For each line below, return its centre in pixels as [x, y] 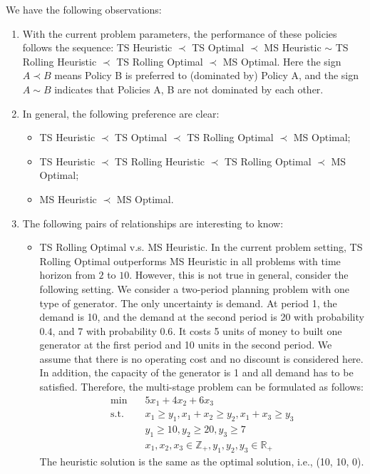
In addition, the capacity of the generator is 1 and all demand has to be [196, 372]
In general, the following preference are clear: [121, 113]
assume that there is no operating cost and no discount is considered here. [201, 358]
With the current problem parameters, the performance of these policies [180, 33]
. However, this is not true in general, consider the [239, 275]
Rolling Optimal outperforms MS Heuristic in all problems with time [190, 261]
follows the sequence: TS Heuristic [97, 47]
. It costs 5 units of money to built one [257, 330]
